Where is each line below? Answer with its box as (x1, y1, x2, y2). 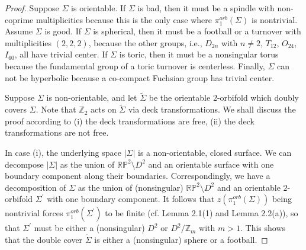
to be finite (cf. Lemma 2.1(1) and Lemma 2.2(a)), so (105, 207, 298, 219)
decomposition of (5, 181, 66, 193)
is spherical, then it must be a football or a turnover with (93, 25, 301, 37)
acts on (91, 103, 117, 116)
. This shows (240, 222, 286, 234)
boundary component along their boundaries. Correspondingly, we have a (5, 169, 270, 182)
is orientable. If (71, 2, 126, 14)
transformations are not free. (5, 126, 109, 139)
